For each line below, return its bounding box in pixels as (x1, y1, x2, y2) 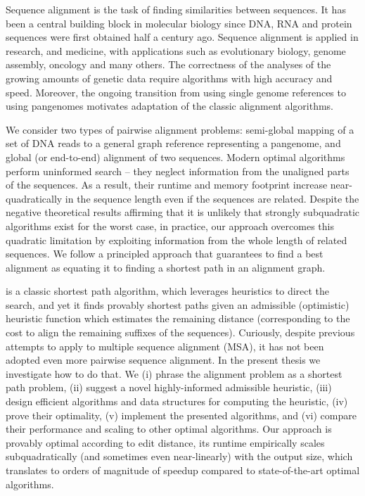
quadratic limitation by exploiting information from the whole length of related (6, 232, 347, 247)
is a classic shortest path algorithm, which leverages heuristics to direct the (6, 284, 330, 298)
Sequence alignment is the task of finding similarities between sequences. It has (6, 2, 346, 16)
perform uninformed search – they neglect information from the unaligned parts (6, 163, 350, 178)
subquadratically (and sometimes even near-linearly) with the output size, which (6, 449, 353, 464)
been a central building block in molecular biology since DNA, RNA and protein (6, 15, 352, 30)
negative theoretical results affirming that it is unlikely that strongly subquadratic (6, 205, 360, 220)
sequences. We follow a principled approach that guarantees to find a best (6, 246, 324, 261)
